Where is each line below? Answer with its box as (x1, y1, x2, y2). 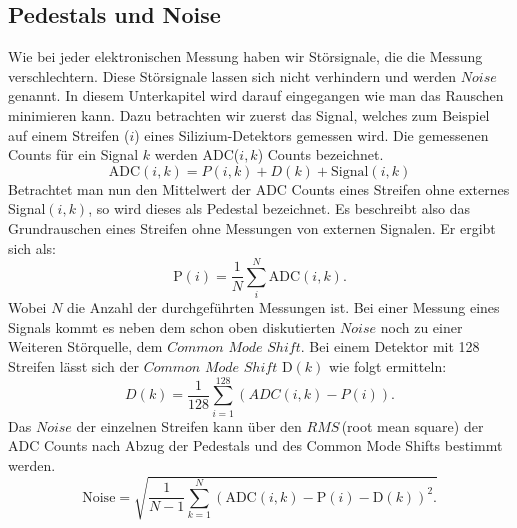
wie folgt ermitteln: (329, 356, 447, 377)
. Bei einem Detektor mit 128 (300, 336, 480, 357)
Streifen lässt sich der (8, 356, 139, 377)
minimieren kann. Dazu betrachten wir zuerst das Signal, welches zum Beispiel (8, 104, 490, 125)
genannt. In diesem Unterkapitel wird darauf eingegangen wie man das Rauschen (8, 85, 504, 106)
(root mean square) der (341, 415, 484, 436)
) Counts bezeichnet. (257, 144, 384, 165)
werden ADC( (154, 144, 240, 165)
